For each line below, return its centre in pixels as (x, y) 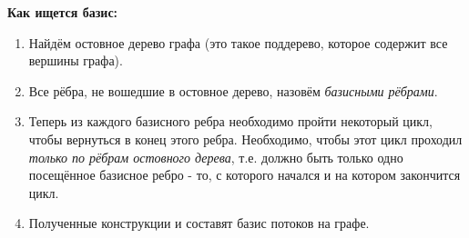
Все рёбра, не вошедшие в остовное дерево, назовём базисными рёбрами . (233, 90)
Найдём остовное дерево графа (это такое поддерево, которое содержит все (238, 42)
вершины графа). (76, 60)
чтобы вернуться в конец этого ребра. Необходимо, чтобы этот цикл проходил (245, 139)
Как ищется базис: (63, 12)
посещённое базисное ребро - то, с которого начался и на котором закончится (245, 175)
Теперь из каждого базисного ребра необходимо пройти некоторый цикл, (230, 121)
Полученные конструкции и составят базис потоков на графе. (199, 223)
